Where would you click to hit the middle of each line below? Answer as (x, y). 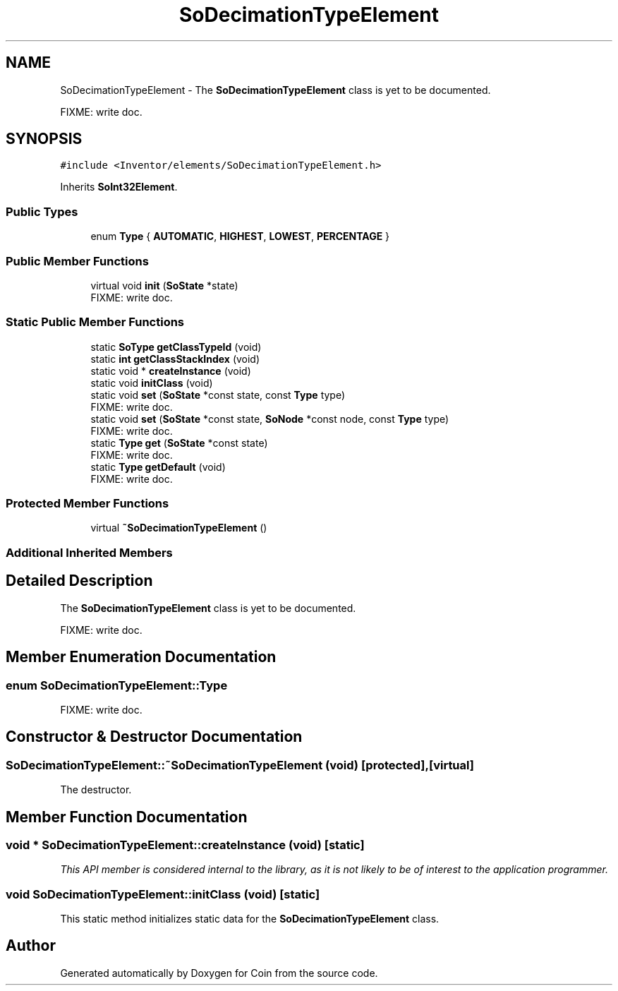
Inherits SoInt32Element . (119, 187)
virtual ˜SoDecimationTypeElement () (179, 528)
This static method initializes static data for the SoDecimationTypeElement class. (250, 919)
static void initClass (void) (152, 383)
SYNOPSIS (44, 139)
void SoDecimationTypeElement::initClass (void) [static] (163, 894)
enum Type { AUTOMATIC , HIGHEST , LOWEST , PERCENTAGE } (240, 236)
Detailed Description (79, 581)
